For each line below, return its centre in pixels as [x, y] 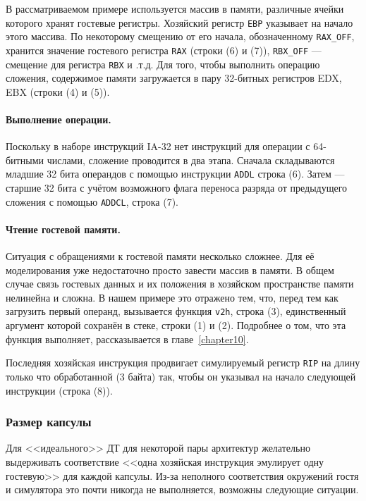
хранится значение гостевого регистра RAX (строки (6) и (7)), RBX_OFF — [164, 50]
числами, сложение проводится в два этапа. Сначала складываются [191, 160]
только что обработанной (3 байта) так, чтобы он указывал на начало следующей [181, 376]
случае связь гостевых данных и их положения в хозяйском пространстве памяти [180, 284]
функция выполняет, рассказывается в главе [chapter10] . [127, 339]
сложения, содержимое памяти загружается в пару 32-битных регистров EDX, [174, 78]
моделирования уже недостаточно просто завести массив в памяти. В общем [170, 270]
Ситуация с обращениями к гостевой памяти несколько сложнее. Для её [160, 256]
